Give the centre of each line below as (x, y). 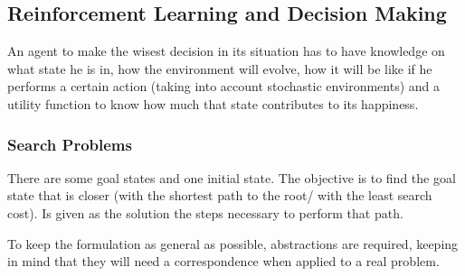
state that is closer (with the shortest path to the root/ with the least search (220, 195)
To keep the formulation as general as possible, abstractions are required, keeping (233, 243)
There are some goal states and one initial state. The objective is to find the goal (232, 177)
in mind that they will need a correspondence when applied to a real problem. (223, 261)
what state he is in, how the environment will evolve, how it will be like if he (220, 68)
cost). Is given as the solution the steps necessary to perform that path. (205, 212)
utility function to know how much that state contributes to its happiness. (213, 103)
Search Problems (70, 144)
